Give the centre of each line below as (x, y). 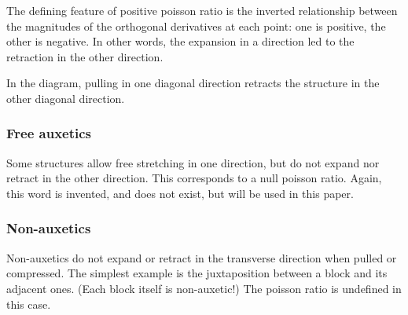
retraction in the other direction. (85, 56)
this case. (29, 304)
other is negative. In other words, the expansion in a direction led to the (180, 41)
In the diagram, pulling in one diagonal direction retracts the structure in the (193, 83)
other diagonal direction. (66, 98)
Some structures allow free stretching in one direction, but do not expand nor (193, 162)
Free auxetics (49, 133)
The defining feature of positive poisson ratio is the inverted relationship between (202, 10)
